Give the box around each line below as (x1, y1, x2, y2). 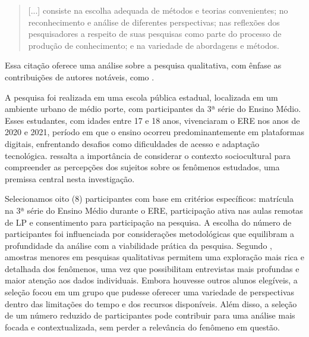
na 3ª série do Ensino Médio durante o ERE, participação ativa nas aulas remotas (5, 204, 303, 216)
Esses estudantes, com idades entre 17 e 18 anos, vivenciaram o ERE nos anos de (5, 114, 300, 126)
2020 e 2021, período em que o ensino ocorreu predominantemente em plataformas (5, 126, 304, 138)
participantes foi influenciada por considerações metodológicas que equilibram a (5, 227, 294, 240)
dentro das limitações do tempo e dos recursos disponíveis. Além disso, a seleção (5, 297, 297, 310)
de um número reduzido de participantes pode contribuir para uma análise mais (5, 309, 295, 322)
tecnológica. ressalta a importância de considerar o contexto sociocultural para (5, 149, 291, 161)
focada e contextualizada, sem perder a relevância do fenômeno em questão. (5, 320, 280, 333)
